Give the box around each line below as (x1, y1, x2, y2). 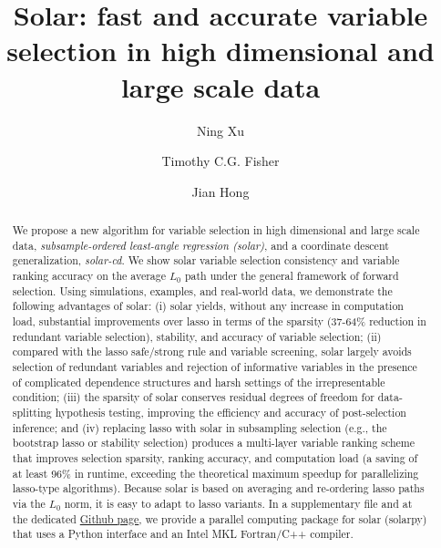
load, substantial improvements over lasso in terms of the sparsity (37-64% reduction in (12, 314, 426, 329)
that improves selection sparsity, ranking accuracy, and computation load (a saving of (12, 450, 418, 465)
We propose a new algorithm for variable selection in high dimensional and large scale (12, 222, 420, 238)
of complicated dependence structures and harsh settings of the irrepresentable (12, 374, 385, 389)
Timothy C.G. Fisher (161, 151, 280, 171)
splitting (12, 404, 52, 419)
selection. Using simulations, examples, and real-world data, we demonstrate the (12, 283, 393, 298)
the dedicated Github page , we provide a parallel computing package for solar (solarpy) (12, 511, 427, 526)
